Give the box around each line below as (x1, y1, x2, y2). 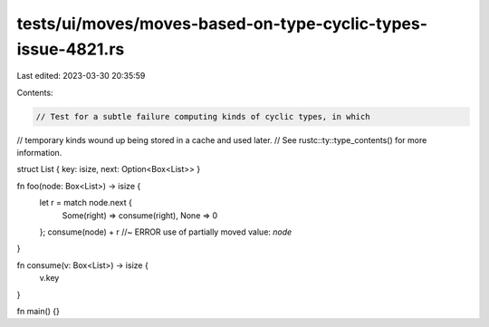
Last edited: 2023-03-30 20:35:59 (16, 71, 146, 82)
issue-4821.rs (16, 39, 125, 59)
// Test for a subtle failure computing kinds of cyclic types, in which (35, 111, 370, 121)
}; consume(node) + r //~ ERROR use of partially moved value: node (39, 226, 292, 237)
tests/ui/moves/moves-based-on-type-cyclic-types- (16, 14, 428, 34)
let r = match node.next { (39, 197, 133, 208)
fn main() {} (16, 306, 61, 316)
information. (16, 148, 62, 159)
